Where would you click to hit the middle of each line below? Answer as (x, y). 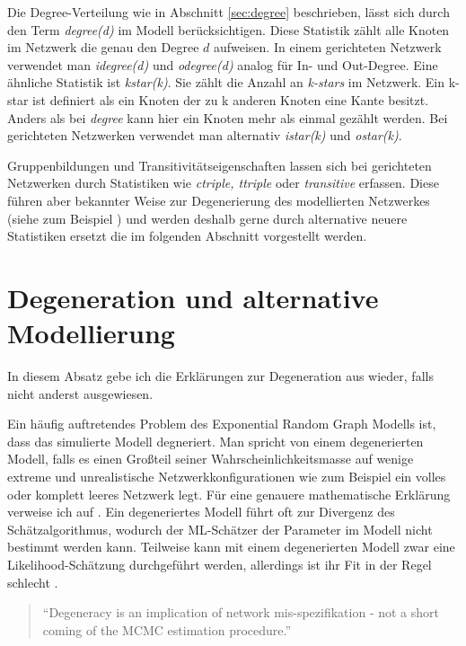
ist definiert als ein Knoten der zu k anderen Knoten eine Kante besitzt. (231, 99)
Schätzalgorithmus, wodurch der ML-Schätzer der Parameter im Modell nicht (220, 529)
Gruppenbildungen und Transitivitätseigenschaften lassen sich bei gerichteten (220, 165)
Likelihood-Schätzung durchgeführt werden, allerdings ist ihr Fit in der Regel (220, 564)
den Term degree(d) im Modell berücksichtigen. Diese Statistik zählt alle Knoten (229, 29)
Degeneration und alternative (193, 297)
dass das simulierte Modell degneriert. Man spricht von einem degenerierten (215, 441)
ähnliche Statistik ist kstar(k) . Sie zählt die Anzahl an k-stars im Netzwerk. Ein (226, 82)
